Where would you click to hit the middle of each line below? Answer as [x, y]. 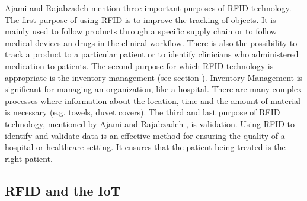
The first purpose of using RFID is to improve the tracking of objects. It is [140, 19]
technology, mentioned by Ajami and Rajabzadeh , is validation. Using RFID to [150, 123]
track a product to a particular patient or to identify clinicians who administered [152, 54]
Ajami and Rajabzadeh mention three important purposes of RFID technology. [148, 8]
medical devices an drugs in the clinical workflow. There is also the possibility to [151, 42]
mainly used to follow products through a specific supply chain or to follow [141, 31]
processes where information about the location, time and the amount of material [153, 100]
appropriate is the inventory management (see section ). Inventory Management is [154, 77]
